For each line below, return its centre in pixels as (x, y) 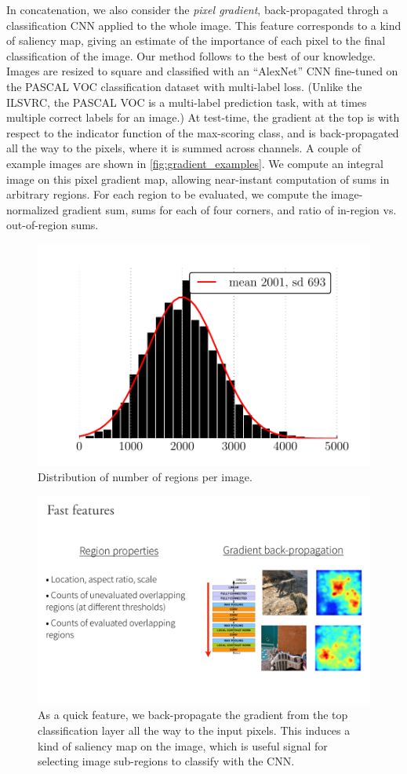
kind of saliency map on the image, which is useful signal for (183, 745)
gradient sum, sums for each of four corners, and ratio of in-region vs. (229, 209)
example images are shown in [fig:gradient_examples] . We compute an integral (195, 163)
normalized (33, 209)
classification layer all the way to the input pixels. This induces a (194, 730)
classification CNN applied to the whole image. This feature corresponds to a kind (204, 25)
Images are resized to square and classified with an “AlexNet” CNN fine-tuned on (202, 71)
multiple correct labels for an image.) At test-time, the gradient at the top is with (203, 117)
